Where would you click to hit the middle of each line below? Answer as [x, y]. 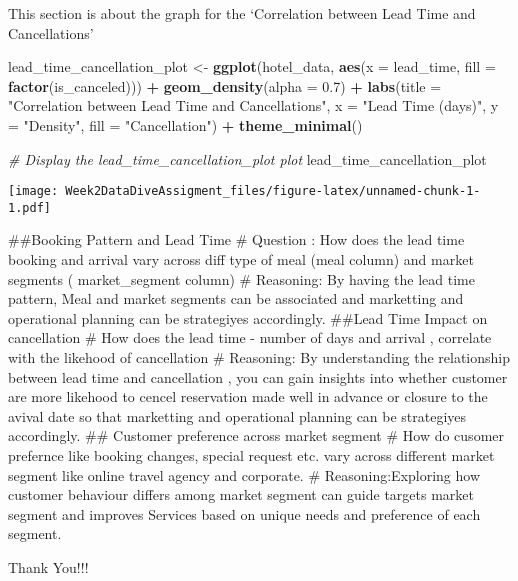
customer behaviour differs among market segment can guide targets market [241, 494]
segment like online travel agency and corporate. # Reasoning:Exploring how [244, 474]
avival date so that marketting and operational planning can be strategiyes [237, 415]
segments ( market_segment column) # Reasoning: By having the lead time [241, 278]
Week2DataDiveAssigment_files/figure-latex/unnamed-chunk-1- [273, 191]
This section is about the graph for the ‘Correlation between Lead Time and [242, 13]
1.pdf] [29, 207]
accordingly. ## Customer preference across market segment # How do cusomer [256, 435]
